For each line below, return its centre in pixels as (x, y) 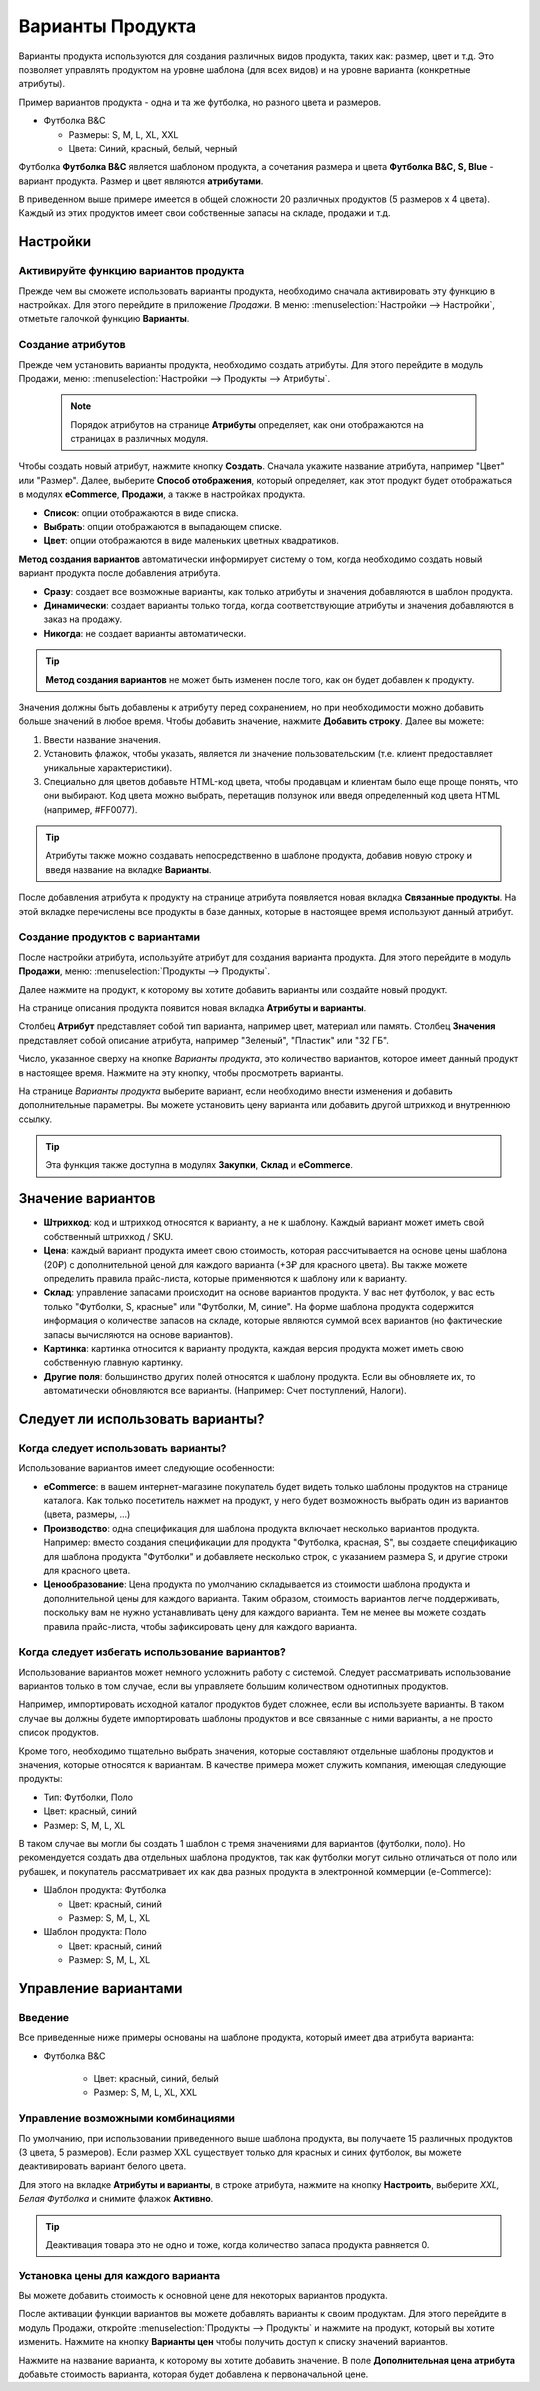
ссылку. (35, 1119)
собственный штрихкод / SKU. (108, 1236)
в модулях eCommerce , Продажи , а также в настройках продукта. (162, 494)
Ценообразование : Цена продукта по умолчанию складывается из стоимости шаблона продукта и (257, 1584)
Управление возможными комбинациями (126, 2118)
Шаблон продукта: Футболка (105, 1890)
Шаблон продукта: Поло (95, 1932)
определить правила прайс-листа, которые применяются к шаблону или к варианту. (225, 1278)
